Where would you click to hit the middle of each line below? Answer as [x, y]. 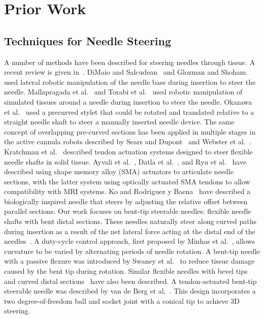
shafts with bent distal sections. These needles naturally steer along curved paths [130, 221]
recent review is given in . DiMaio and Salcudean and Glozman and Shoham [125, 72]
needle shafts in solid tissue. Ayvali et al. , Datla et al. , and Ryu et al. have [125, 161]
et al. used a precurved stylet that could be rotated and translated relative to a [129, 111]
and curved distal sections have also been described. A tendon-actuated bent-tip [130, 281]
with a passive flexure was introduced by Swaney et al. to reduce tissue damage [129, 261]
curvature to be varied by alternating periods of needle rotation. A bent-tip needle [132, 251]
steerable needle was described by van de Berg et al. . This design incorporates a [130, 291]
